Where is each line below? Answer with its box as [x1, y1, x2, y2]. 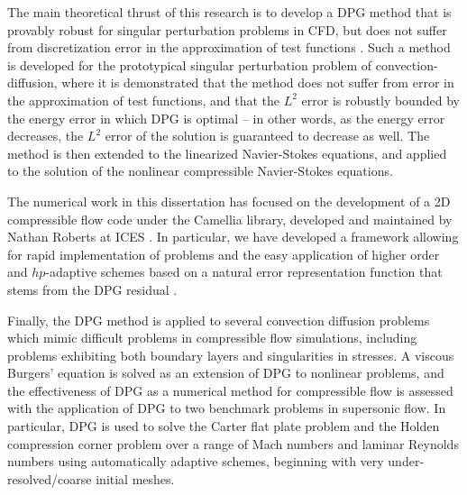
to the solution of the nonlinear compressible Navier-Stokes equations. [7, 161, 393, 180]
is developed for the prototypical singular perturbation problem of [7, 55, 372, 74]
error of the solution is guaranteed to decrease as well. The [105, 126, 430, 145]
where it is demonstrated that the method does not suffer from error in [61, 73, 454, 92]
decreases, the [7, 126, 84, 145]
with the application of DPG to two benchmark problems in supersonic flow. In [7, 399, 446, 417]
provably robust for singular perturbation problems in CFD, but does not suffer [7, 20, 447, 39]
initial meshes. [96, 469, 175, 488]
